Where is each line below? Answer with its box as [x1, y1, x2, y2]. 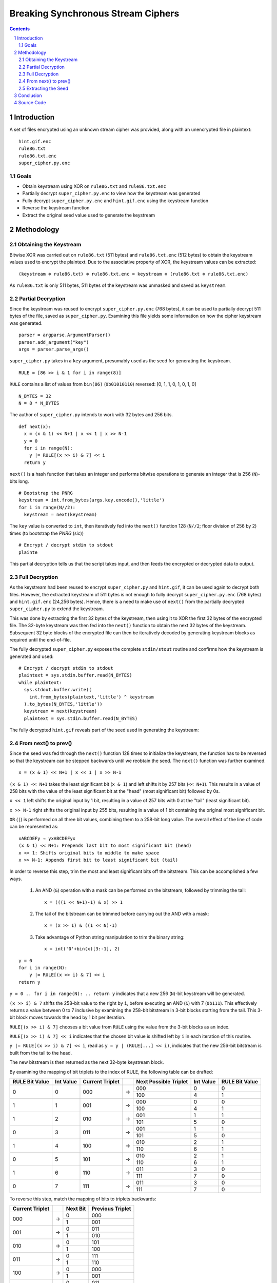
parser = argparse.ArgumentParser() [18, 332, 111, 338]
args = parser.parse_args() [18, 346, 89, 353]
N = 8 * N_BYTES [18, 400, 60, 406]
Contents [9, 26, 30, 32]
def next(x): [18, 423, 51, 430]
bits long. [9, 478, 29, 484]
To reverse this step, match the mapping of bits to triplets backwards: [9, 1196, 156, 1202]
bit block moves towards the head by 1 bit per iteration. [9, 1014, 126, 1021]
